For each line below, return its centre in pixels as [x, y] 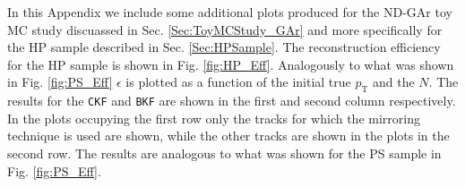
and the [394, 82]
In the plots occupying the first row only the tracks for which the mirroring [214, 118]
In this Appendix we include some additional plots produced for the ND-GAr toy [230, 12]
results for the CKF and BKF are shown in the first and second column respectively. [232, 101]
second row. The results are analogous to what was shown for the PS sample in [224, 153]
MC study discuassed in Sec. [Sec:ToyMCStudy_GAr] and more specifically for [225, 29]
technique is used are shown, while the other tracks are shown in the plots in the [228, 136]
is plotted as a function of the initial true [238, 82]
